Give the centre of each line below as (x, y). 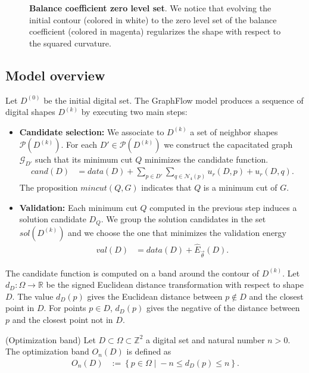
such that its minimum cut (84, 159)
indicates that (166, 187)
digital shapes (30, 112)
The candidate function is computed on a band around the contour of (132, 273)
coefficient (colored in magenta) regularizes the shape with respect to (155, 31)
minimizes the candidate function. (206, 159)
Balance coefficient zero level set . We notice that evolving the (150, 8)
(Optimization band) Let (51, 339)
